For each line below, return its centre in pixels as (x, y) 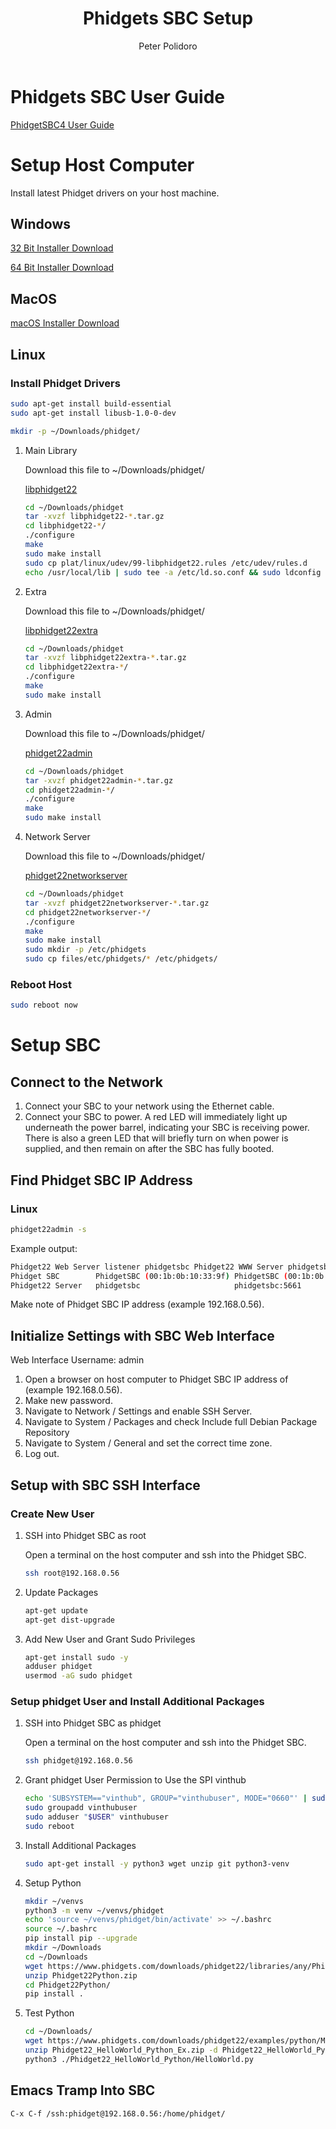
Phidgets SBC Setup (168, 18)
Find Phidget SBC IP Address (101, 1180)
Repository (47, 1433)
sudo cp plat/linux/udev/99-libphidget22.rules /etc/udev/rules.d (166, 563)
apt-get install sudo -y (76, 1657)
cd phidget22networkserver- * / (88, 912)
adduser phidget (58, 1667)
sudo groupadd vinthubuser (81, 1808)
